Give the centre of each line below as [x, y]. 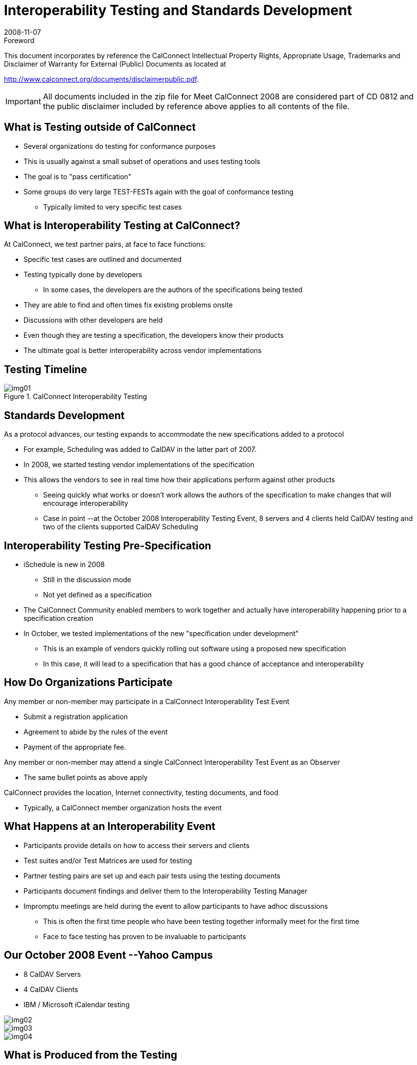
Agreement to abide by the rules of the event [96, 732]
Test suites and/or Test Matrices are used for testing [108, 860]
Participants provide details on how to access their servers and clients [137, 845]
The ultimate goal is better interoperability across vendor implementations [143, 351]
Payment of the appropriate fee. [75, 747]
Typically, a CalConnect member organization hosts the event [123, 807]
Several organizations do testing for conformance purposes [120, 146]
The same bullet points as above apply [86, 777]
